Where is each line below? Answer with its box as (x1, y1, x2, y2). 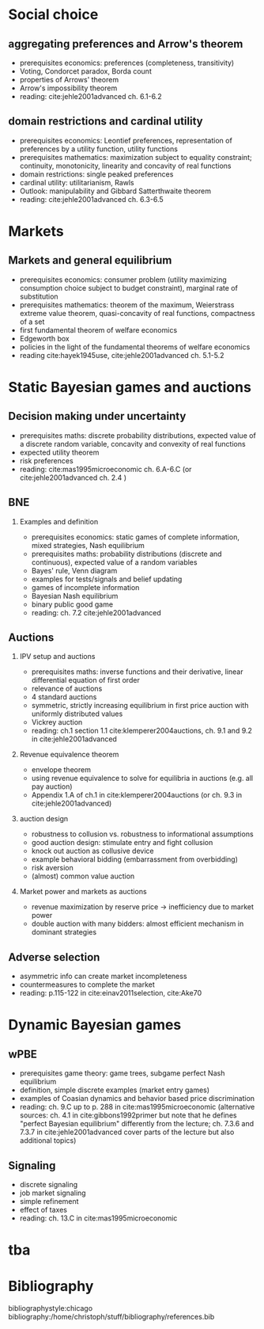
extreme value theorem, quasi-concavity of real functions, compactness (19, 308, 255, 318)
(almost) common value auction (31, 871, 135, 881)
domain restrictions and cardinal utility (8, 115, 203, 128)
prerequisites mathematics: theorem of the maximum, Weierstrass (19, 299, 235, 310)
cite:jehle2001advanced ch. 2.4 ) (19, 473, 127, 482)
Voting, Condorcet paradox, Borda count (19, 67, 152, 76)
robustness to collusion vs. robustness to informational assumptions (31, 829, 255, 839)
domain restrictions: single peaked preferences (19, 169, 174, 179)
